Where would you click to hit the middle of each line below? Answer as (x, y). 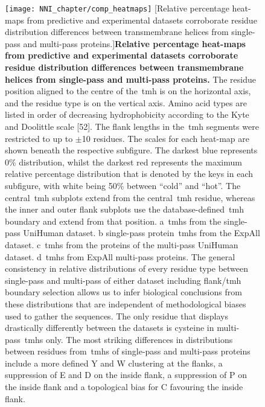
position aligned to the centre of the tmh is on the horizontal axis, (128, 91)
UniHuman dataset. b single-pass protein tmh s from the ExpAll (142, 233)
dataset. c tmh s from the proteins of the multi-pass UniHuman (122, 244)
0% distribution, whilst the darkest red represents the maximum (123, 162)
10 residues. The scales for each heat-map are (165, 138)
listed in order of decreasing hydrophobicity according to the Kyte (127, 114)
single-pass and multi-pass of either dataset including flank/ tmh (123, 280)
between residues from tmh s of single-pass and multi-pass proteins (128, 351)
